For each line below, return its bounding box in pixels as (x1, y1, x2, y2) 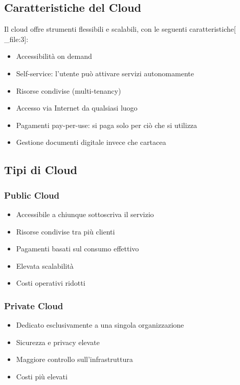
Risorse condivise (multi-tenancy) (16, 85, 121, 96)
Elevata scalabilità (16, 260, 74, 271)
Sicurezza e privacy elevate (16, 336, 100, 347)
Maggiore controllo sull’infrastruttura (16, 354, 133, 365)
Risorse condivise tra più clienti (16, 226, 115, 237)
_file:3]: (4, 33, 29, 44)
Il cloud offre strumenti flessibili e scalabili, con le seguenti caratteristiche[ (4, 24, 236, 34)
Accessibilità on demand (16, 51, 92, 61)
